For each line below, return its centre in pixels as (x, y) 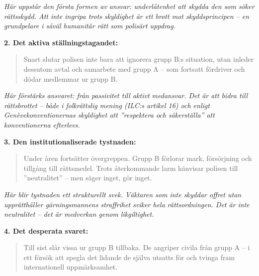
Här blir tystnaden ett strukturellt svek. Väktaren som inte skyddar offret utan (123, 194)
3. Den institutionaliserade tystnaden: (70, 141)
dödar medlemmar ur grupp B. (71, 78)
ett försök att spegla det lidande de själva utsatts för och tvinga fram (129, 257)
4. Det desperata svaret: (46, 230)
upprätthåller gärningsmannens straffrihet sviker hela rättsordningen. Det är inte (127, 204)
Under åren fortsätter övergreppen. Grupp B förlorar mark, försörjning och (138, 158)
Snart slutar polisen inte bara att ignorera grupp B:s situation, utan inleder (139, 59)
